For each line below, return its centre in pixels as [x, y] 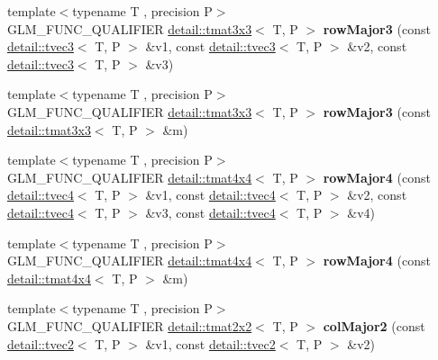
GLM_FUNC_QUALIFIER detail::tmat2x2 [130, 325]
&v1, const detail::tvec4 [210, 195]
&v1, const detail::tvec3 [210, 46]
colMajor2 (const [374, 325]
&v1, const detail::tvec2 [210, 343]
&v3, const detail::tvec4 [210, 212]
